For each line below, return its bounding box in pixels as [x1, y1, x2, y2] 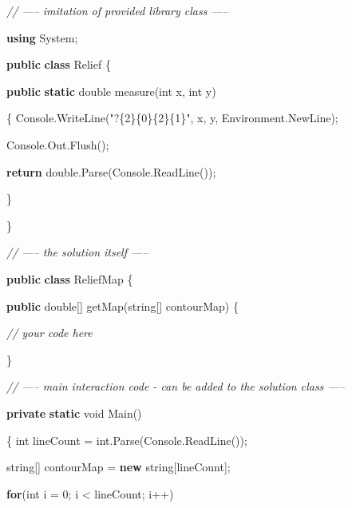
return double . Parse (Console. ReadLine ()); [6, 163, 216, 180]
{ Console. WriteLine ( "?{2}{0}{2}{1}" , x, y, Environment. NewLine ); [6, 109, 338, 126]
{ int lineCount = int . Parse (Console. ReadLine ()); [6, 431, 247, 448]
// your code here [6, 324, 93, 341]
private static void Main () [6, 404, 142, 421]
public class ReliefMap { [6, 270, 133, 287]
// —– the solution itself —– [6, 244, 148, 260]
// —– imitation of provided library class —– [6, 2, 228, 18]
